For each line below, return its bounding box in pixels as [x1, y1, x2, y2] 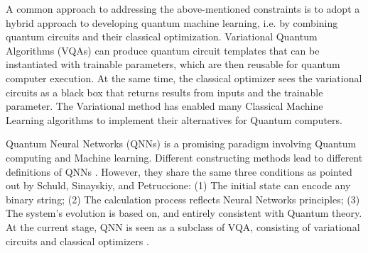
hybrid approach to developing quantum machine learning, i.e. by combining [6, 15, 338, 30]
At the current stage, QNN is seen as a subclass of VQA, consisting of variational [6, 219, 360, 234]
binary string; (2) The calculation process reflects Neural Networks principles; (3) [6, 191, 360, 206]
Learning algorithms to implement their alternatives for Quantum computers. [6, 112, 342, 127]
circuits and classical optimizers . [6, 233, 149, 248]
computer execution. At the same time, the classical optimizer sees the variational [6, 70, 362, 85]
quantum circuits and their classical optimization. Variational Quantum [6, 29, 318, 44]
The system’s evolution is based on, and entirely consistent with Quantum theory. [6, 206, 362, 220]
